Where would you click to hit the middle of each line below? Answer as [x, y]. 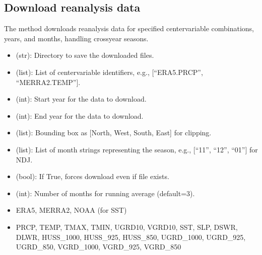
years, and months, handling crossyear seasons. [76, 38]
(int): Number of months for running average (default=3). [105, 193]
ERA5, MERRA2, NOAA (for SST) [71, 210]
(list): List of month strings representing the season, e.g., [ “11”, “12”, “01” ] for [137, 149]
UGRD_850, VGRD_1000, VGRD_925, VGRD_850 [99, 247]
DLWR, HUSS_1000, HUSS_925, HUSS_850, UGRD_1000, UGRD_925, [131, 237]
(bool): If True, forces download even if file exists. [92, 176]
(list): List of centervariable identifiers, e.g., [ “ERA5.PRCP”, [109, 72]
